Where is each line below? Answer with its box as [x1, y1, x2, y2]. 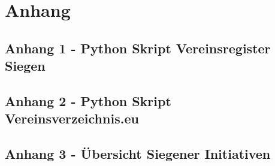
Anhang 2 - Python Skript [5, 91, 171, 110]
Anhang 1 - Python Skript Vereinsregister [5, 38, 271, 57]
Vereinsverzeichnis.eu [5, 109, 139, 128]
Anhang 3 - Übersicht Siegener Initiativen [5, 144, 271, 163]
